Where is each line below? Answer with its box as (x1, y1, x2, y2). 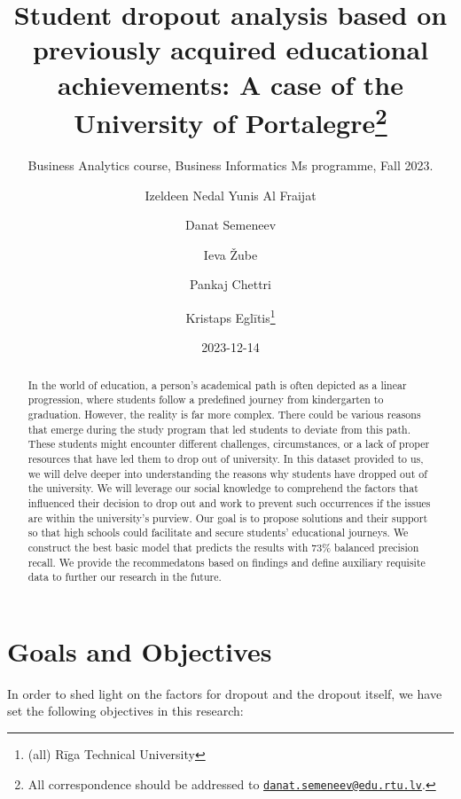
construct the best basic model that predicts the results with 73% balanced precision (27, 539, 419, 554)
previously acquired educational (32, 31, 429, 67)
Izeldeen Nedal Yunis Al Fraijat (145, 185, 316, 204)
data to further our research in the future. (27, 569, 222, 584)
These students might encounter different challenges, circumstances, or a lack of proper (27, 436, 430, 451)
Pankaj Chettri (189, 275, 272, 294)
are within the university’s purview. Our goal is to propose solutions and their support (27, 510, 428, 525)
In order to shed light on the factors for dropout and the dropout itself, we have (7, 684, 442, 702)
